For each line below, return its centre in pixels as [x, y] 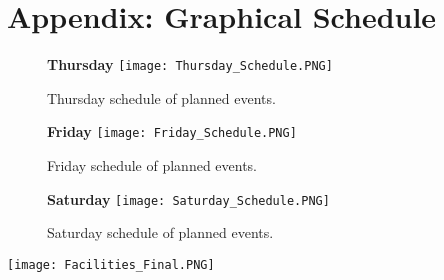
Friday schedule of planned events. [152, 165]
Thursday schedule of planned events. [161, 97]
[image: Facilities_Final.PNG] [111, 264]
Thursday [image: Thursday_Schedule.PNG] [190, 64]
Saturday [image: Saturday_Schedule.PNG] [188, 198]
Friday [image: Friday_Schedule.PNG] [172, 131]
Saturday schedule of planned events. [160, 232]
